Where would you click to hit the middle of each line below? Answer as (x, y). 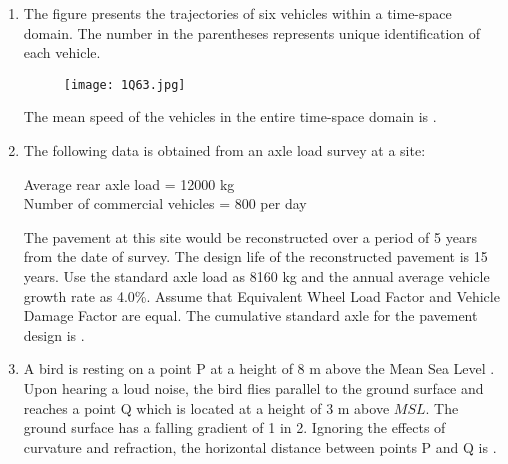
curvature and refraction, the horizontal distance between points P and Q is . (260, 446)
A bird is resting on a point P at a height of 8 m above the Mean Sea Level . (259, 368)
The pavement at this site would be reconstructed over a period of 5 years (250, 236)
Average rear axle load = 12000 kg (129, 183)
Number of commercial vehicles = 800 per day (165, 203)
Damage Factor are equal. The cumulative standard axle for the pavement (250, 315)
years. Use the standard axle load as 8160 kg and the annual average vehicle (256, 276)
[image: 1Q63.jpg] (124, 84)
